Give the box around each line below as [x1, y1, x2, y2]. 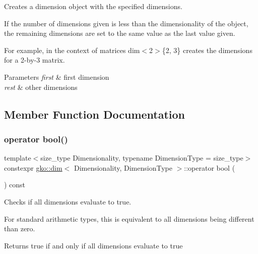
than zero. [4, 223, 35, 234]
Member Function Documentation [4, 106, 185, 122]
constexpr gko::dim [4, 162, 62, 173]
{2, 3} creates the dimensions [162, 44, 252, 55]
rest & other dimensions [4, 81, 78, 92]
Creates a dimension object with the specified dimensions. [4, 1, 182, 11]
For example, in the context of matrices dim [4, 44, 140, 55]
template [4, 153, 31, 163]
